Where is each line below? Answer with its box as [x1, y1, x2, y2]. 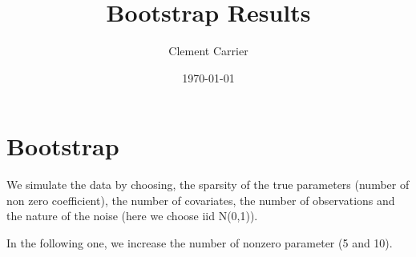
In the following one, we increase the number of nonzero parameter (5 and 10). [6, 235, 393, 251]
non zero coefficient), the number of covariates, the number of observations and [6, 191, 395, 208]
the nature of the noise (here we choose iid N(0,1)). [6, 207, 258, 224]
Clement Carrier [168, 42, 248, 59]
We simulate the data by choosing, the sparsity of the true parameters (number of [6, 176, 410, 193]
